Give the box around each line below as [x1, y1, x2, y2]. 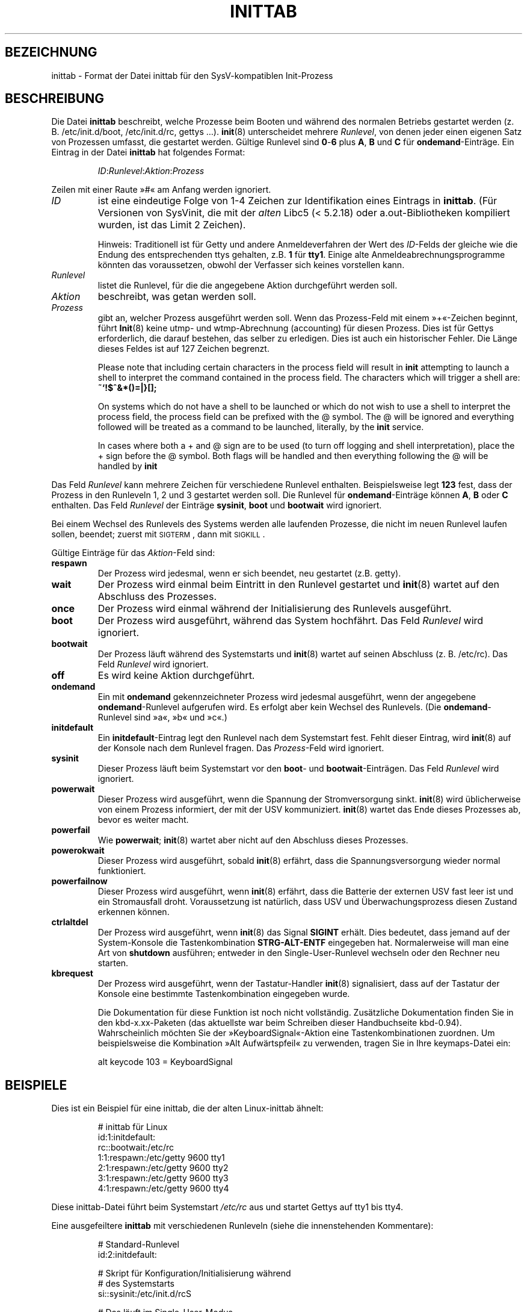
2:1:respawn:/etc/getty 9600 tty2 [97, 1163, 229, 1173]
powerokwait [51, 845, 105, 856]
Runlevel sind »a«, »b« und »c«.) [97, 712, 227, 723]
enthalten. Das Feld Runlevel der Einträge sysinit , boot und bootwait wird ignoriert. [51, 500, 382, 511]
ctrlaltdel [51, 917, 88, 928]
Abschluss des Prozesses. [97, 590, 217, 603]
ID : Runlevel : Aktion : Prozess [97, 166, 205, 176]
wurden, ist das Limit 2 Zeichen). [97, 219, 246, 231]
